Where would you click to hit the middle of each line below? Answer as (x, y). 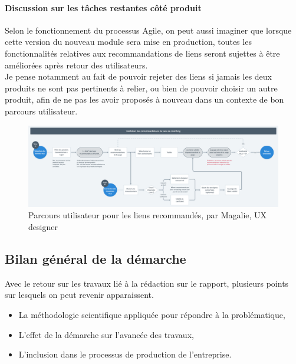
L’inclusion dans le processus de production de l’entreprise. (125, 354)
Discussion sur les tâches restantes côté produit (103, 7)
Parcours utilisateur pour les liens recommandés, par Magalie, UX (148, 215)
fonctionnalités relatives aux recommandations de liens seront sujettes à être (142, 53)
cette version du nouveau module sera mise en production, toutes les (128, 42)
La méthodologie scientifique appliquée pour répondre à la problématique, (152, 315)
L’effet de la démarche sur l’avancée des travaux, (106, 334)
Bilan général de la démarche (96, 259)
